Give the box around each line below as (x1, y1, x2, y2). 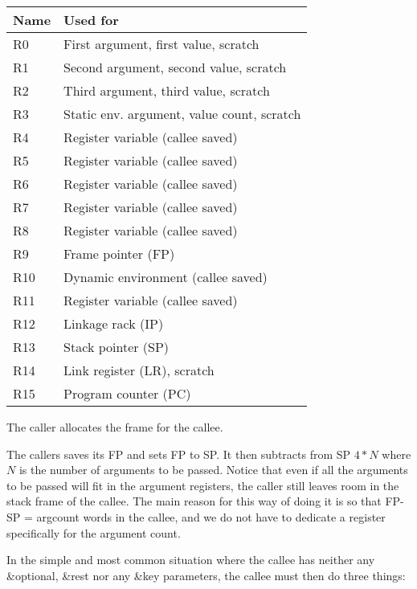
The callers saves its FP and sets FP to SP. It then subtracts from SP (6, 445, 351, 462)
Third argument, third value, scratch (63, 81, 270, 100)
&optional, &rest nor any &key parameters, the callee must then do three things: (6, 567, 406, 583)
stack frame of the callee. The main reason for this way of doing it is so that (6, 493, 382, 509)
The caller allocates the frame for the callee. (6, 419, 223, 435)
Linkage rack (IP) (63, 314, 164, 333)
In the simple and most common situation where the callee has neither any (6, 551, 375, 568)
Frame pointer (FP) (63, 244, 175, 263)
